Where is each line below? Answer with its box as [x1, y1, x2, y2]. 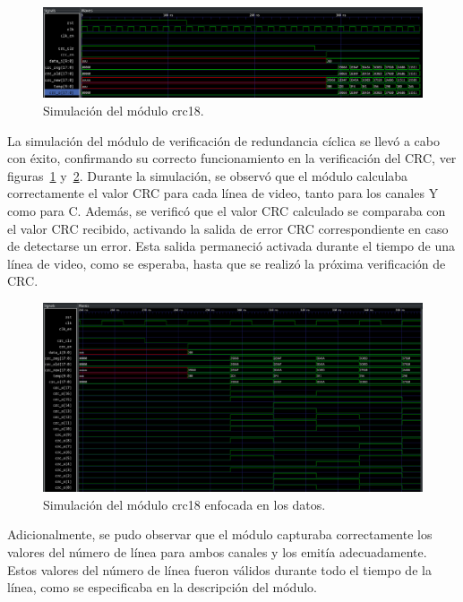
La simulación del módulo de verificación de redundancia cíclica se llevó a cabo [7, 131, 441, 150]
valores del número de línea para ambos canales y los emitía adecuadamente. [7, 542, 427, 561]
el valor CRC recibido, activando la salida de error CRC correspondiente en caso [7, 219, 449, 237]
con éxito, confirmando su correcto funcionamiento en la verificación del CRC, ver [7, 149, 457, 168]
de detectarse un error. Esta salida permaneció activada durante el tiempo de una [7, 236, 455, 255]
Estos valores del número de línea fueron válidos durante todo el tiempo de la [7, 560, 432, 579]
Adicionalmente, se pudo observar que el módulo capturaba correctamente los [7, 525, 433, 544]
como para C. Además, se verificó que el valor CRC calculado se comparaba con [7, 202, 446, 219]
